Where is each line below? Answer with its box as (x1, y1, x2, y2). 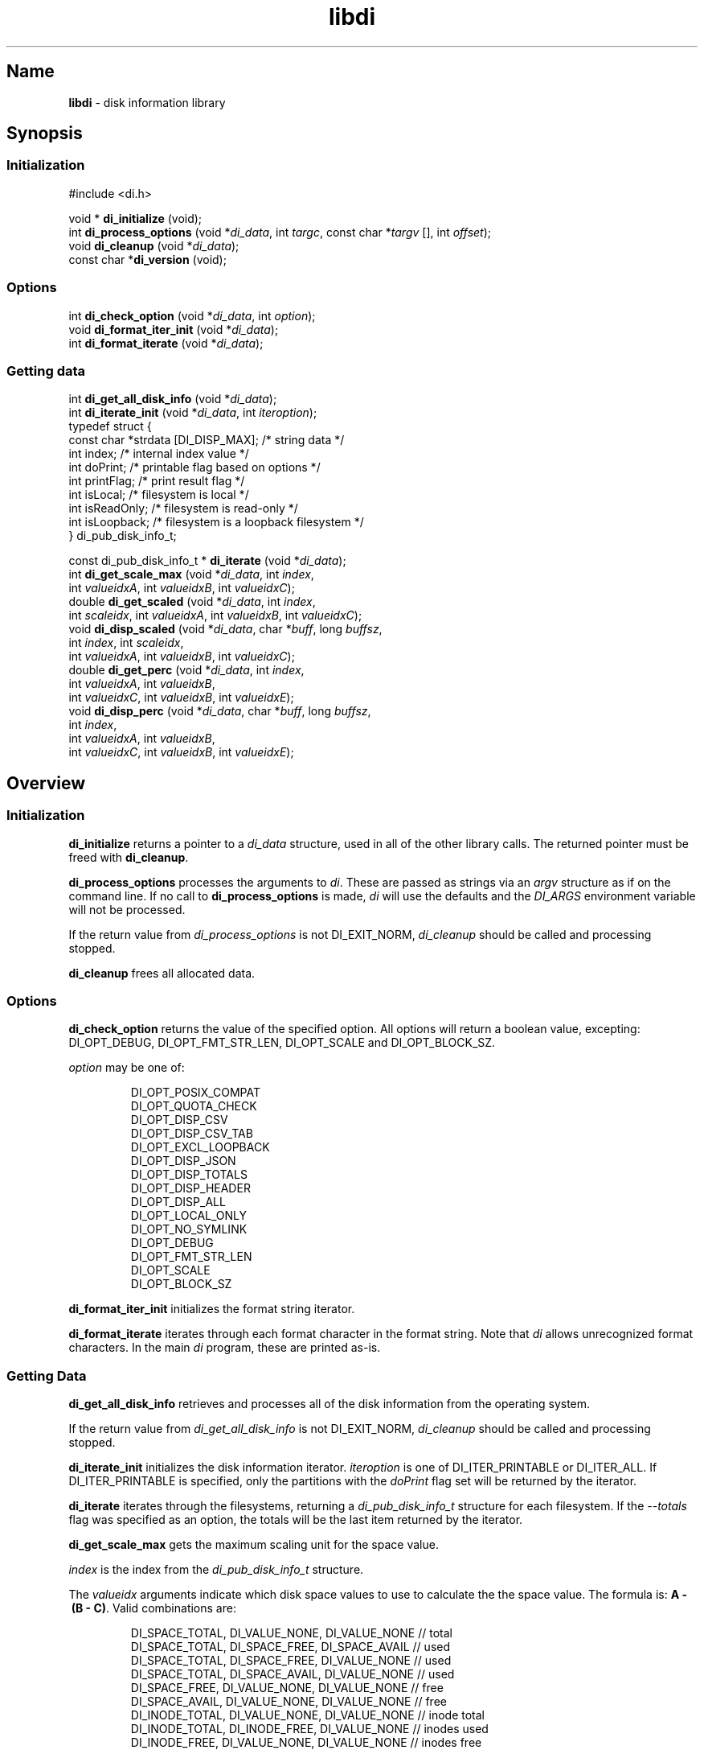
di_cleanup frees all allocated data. (68, 966, 256, 980)
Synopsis (6, 123, 83, 144)
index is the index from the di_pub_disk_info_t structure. (68, 1563, 364, 1577)
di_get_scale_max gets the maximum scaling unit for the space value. (68, 1538, 439, 1552)
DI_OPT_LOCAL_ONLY (130, 1208, 248, 1223)
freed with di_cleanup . (68, 850, 189, 864)
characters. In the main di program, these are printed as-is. (68, 1340, 381, 1355)
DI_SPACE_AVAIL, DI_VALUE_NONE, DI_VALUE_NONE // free (130, 1694, 447, 1709)
